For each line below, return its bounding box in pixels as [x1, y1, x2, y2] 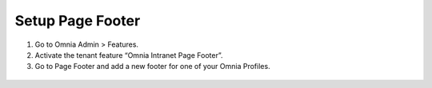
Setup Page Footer [14, 12, 141, 29]
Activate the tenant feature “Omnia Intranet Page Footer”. [34, 50, 223, 59]
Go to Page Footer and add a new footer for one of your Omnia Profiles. [34, 62, 271, 71]
